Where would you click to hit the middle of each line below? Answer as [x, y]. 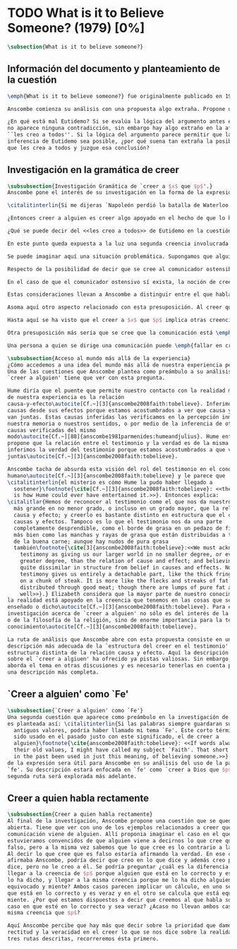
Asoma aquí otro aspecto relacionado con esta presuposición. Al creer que [121, 308]
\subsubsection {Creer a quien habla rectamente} [80, 814]
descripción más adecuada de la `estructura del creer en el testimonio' [118, 646]
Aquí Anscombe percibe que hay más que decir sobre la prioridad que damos [121, 926]
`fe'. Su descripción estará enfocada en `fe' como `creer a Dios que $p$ [120, 770]
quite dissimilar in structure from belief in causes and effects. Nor [127, 568]
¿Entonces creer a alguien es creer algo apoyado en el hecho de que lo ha [121, 218]
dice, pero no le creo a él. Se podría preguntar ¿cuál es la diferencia [118, 867]
